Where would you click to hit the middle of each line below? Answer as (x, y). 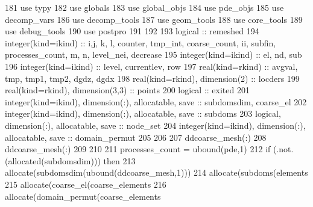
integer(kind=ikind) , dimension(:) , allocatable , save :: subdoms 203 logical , (143, 113)
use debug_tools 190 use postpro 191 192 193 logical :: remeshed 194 (132, 31)
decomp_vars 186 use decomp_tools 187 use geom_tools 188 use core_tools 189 (154, 19)
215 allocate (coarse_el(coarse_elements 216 (86, 184)
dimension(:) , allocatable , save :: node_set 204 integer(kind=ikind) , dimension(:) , (155, 125)
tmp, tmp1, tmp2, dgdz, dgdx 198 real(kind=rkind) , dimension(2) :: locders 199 (152, 78)
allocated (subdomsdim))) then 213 (72, 160)
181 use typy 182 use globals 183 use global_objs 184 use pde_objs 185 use (144, 7)
